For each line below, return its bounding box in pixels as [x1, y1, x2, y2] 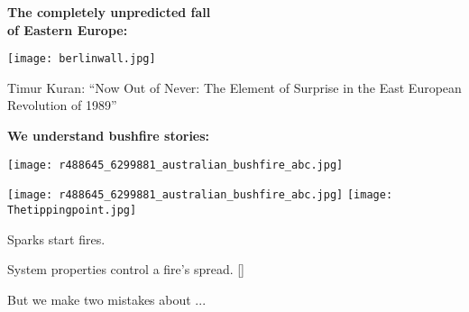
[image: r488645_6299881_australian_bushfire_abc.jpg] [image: [7, 188, 393, 202]
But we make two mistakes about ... [7, 289, 207, 308]
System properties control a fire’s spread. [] [7, 260, 245, 279]
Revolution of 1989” [7, 96, 117, 115]
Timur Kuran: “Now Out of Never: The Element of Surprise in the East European [7, 78, 462, 96]
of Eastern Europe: [7, 20, 128, 39]
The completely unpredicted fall [7, 3, 211, 21]
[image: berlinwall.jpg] [7, 52, 156, 66]
